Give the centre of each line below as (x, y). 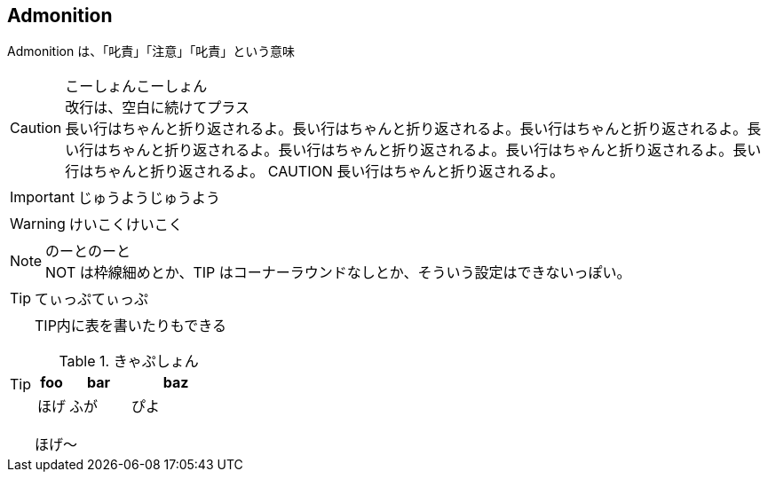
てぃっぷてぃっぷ (92, 299)
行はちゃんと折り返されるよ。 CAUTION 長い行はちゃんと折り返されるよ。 (315, 172)
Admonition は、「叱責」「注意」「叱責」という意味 (151, 51)
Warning (38, 224)
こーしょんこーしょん (136, 86)
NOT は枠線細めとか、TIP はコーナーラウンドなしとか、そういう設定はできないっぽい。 (338, 273)
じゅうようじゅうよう (149, 198)
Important (42, 197)
